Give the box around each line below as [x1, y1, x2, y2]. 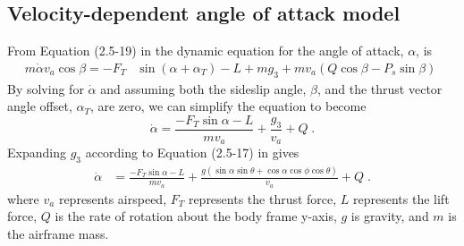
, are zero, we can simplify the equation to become [89, 97, 367, 115]
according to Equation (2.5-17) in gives [85, 143, 299, 162]
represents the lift [353, 189, 450, 208]
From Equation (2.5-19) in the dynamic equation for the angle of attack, [7, 41, 404, 60]
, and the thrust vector [316, 79, 443, 98]
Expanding [7, 143, 66, 162]
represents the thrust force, [188, 189, 337, 208]
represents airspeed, [58, 189, 167, 208]
